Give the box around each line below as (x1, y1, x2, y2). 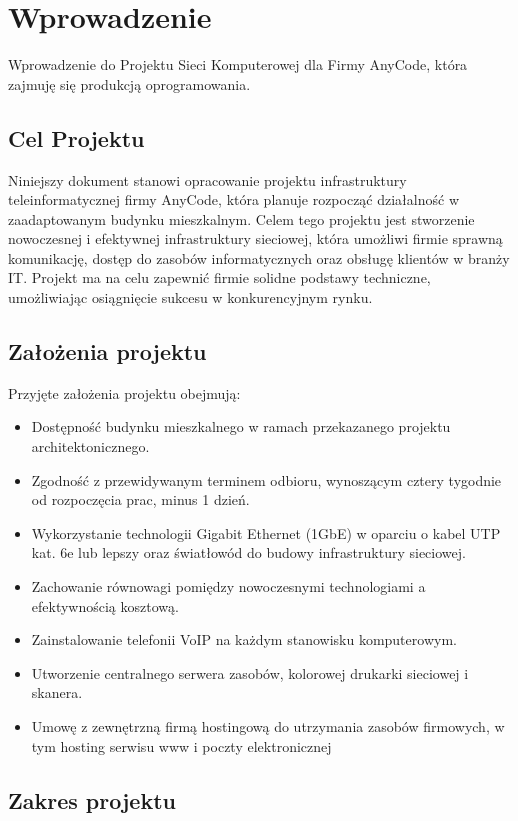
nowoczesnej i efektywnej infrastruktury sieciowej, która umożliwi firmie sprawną (8, 228, 503, 249)
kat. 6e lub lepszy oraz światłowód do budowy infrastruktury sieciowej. (31, 542, 466, 563)
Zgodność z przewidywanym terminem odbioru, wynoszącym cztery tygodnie (31, 469, 502, 490)
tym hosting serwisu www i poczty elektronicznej (31, 735, 332, 756)
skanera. (31, 682, 83, 703)
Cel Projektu (8, 122, 145, 153)
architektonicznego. (31, 436, 150, 457)
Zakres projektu (8, 784, 176, 815)
